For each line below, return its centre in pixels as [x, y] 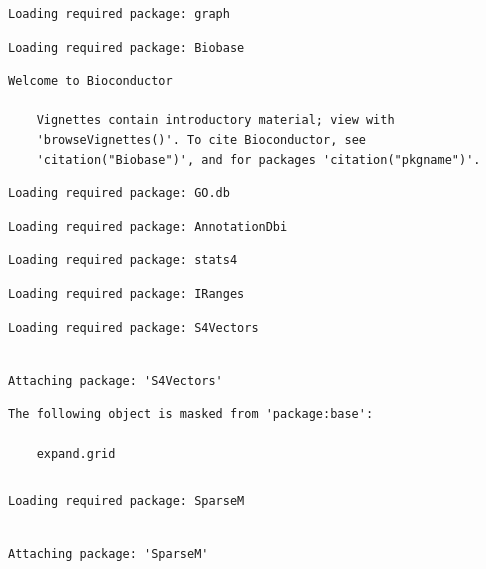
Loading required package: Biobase [126, 47]
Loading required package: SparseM [126, 501]
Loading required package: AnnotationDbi [148, 226]
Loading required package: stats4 [123, 260]
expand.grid [76, 453]
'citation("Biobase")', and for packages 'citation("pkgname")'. [258, 159]
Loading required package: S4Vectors [133, 327]
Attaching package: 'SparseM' [108, 554]
